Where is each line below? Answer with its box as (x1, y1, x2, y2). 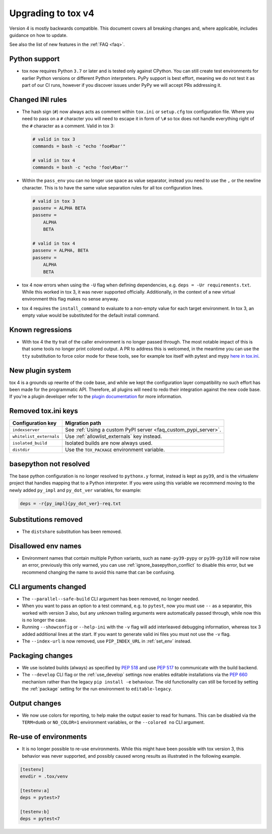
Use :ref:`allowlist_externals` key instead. (64, 433, 162, 440)
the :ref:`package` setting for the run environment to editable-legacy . (22, 686, 172, 692)
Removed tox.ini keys (9, 407, 78, 415)
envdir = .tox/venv (20, 773, 68, 779)
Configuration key (12, 420, 57, 427)
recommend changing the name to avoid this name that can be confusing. (22, 569, 176, 575)
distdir (12, 447, 30, 452)
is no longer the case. (22, 617, 67, 623)
